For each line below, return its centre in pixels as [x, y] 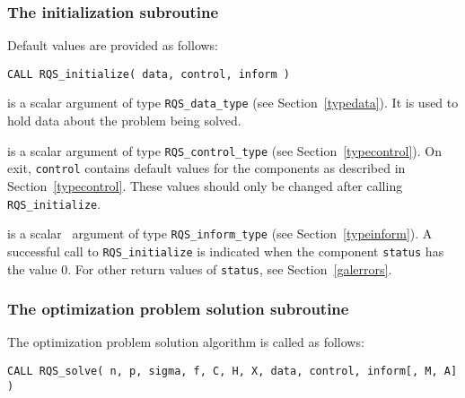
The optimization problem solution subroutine [178, 309]
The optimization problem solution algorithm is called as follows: [186, 342]
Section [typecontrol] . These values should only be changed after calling [205, 186]
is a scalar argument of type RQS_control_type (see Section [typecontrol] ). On [224, 150]
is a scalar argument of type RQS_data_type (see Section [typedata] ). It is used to [233, 103]
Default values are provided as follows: [113, 45]
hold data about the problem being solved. [124, 121]
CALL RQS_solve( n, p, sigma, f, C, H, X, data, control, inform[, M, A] [232, 372]
